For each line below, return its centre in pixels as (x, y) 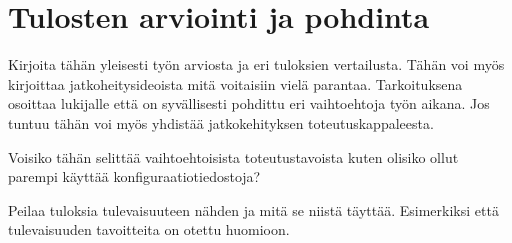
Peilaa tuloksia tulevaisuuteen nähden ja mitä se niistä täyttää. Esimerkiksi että (253, 209)
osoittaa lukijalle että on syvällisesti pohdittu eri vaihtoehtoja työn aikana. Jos (249, 103)
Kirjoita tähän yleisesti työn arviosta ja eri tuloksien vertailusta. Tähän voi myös (256, 64)
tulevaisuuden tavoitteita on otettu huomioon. (149, 229)
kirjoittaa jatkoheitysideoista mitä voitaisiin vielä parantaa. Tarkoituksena (235, 83)
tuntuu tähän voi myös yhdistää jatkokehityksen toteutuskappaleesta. (221, 122)
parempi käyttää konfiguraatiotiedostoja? (134, 176)
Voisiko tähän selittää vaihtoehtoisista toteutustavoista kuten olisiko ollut (233, 156)
